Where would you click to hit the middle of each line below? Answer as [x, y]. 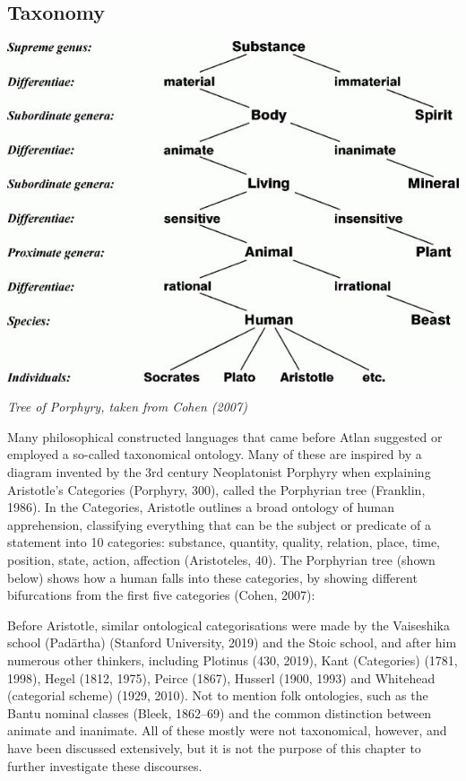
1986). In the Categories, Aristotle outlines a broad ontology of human [201, 507]
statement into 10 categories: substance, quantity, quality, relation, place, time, [224, 542]
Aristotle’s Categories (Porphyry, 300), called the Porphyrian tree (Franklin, [216, 489]
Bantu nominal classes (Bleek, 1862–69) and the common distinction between [220, 712]
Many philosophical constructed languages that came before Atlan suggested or [225, 436]
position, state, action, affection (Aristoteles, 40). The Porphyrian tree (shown [221, 560]
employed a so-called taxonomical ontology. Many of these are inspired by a [215, 454]
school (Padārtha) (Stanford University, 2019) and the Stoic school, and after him [232, 642]
